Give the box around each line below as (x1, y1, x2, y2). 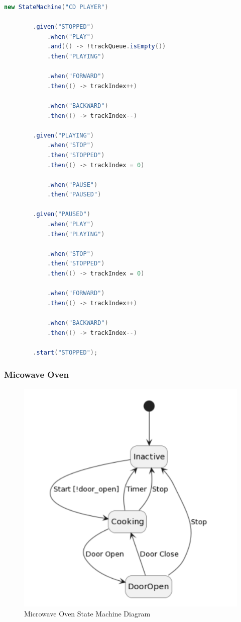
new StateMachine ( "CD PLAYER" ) (4, 4, 108, 11)
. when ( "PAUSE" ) (47, 181, 98, 188)
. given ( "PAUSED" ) (33, 211, 90, 218)
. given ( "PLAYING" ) (33, 131, 94, 139)
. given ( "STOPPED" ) (33, 23, 94, 31)
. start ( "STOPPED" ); (33, 349, 98, 356)
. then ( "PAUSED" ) (47, 191, 101, 198)
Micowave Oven (4, 368, 69, 381)
